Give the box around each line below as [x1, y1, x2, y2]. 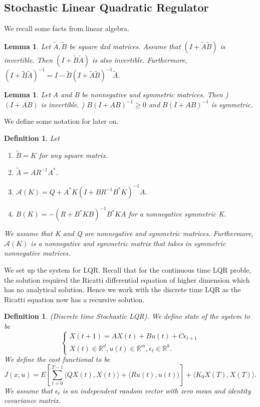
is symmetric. [211, 99, 253, 109]
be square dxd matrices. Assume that [69, 41, 181, 51]
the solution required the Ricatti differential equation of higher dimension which [4, 274, 250, 285]
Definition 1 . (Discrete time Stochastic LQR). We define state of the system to [4, 311, 250, 321]
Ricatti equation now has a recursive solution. [4, 294, 145, 304]
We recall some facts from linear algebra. [4, 23, 129, 34]
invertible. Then [4, 54, 53, 65]
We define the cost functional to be [4, 354, 110, 364]
